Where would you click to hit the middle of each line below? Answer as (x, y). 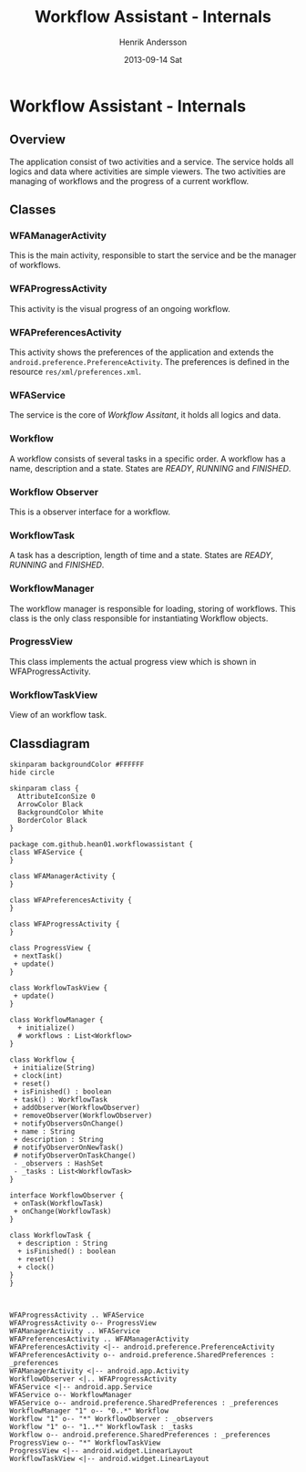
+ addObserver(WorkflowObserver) (77, 1107)
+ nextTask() (38, 956)
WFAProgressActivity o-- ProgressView (83, 1323)
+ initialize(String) (54, 1068)
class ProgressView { (51, 948)
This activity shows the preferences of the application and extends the (142, 352)
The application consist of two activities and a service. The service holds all (152, 161)
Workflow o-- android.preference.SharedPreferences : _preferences (140, 1435)
